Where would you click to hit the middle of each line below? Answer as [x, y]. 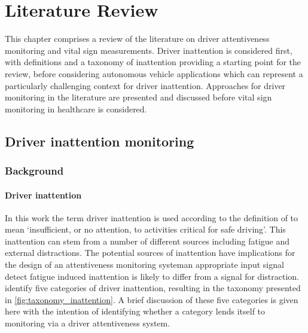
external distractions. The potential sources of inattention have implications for [150, 253]
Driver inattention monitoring [100, 141]
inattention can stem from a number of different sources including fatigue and [147, 241]
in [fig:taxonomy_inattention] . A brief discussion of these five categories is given [152, 299]
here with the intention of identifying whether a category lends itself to [135, 311]
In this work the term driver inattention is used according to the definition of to [152, 217]
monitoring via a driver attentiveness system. [88, 323]
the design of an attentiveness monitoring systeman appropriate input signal [144, 265]
